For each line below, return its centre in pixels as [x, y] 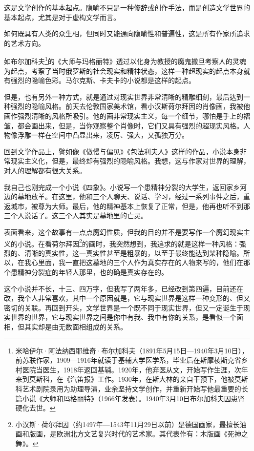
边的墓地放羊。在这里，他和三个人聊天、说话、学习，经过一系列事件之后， [124, 196]
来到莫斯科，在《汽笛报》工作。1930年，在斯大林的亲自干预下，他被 [125, 379]
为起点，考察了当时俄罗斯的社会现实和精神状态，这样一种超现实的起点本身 [124, 71]
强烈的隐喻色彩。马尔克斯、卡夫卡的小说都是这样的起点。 [103, 80]
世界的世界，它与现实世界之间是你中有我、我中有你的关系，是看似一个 [123, 317]
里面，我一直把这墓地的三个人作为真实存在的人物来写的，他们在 [140, 262]
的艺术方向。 [24, 43]
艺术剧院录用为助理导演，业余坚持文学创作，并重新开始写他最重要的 [132, 388]
